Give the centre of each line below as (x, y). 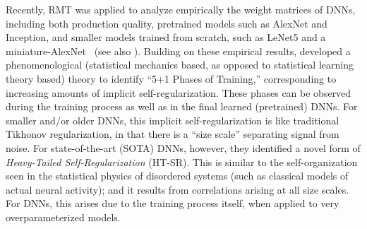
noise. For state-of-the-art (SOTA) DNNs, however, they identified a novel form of (183, 147)
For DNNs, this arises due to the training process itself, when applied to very (173, 203)
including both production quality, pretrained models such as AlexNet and (167, 23)
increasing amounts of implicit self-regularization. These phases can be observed (179, 92)
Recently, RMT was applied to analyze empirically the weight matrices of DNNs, (181, 9)
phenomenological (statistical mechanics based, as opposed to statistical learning (180, 65)
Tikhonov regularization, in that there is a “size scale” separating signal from (173, 134)
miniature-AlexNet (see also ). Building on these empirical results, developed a (178, 51)
